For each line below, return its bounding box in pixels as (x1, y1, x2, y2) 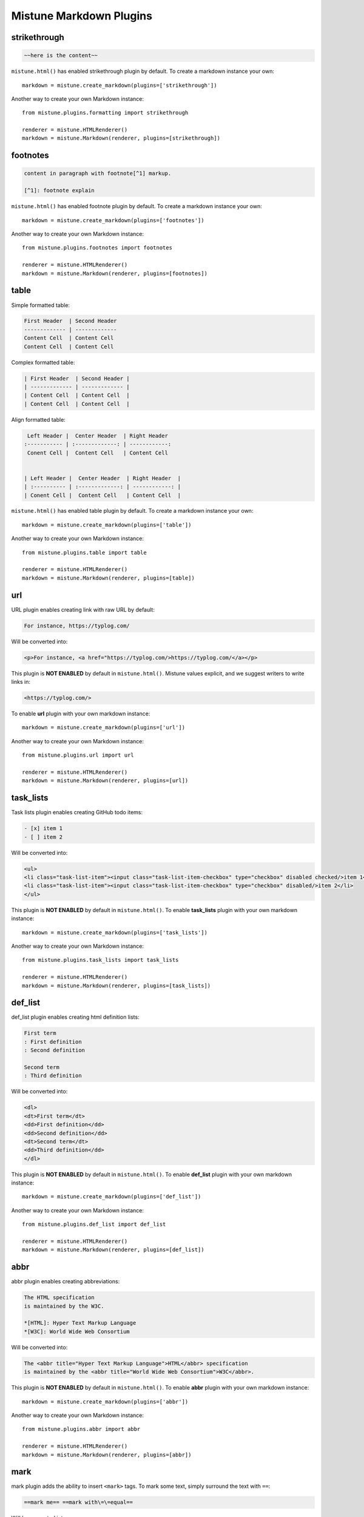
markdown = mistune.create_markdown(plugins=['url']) (22, 724, 185, 731)
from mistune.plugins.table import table (22, 549, 147, 556)
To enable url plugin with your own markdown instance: (11, 710, 150, 717)
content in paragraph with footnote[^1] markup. (24, 170, 172, 177)
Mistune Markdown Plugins (11, 9, 153, 22)
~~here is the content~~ (24, 52, 98, 59)
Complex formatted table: (11, 359, 75, 366)
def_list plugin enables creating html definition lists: (11, 1013, 140, 1021)
